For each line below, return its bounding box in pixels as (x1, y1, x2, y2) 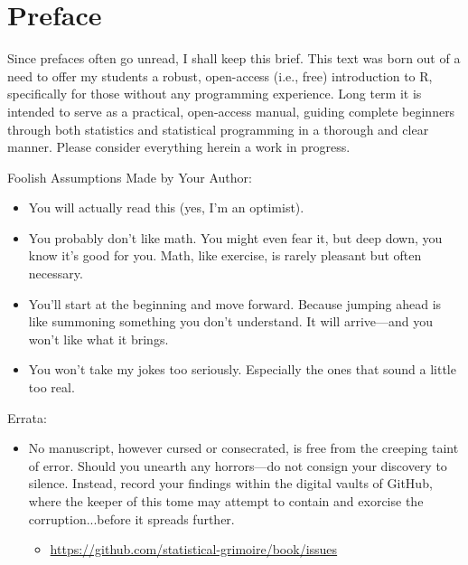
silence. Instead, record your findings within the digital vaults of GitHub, (28, 474, 433, 493)
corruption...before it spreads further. (28, 509, 235, 528)
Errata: (7, 408, 47, 427)
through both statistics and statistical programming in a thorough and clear (7, 119, 429, 138)
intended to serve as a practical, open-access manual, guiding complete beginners (7, 101, 455, 120)
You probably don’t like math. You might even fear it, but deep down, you (28, 228, 443, 247)
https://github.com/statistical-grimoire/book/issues (50, 540, 338, 559)
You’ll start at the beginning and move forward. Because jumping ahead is (28, 294, 442, 313)
